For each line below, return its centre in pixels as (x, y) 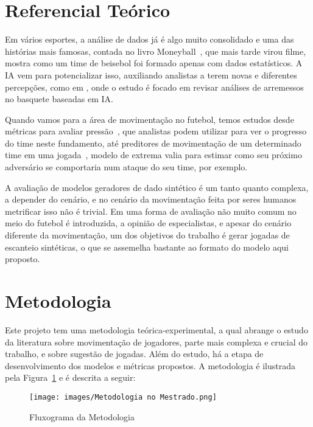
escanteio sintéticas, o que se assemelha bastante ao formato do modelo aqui (147, 247)
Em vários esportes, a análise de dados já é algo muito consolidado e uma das (149, 39)
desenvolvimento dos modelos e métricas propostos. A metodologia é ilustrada (150, 365)
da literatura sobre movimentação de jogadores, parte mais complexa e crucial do (156, 342)
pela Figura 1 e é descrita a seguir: (70, 377)
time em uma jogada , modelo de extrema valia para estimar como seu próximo (153, 155)
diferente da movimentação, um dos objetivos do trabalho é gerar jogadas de (147, 235)
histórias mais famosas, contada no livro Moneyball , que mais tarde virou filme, (156, 51)
